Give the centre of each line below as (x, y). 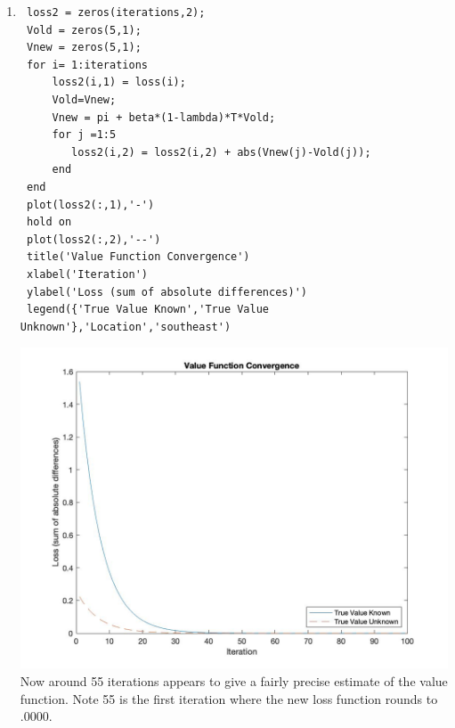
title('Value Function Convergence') (138, 257)
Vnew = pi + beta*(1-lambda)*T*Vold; (164, 117)
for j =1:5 (84, 135)
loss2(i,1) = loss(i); (119, 82)
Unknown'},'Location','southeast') (126, 327)
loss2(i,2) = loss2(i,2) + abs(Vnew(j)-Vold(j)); (221, 152)
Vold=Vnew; (84, 99)
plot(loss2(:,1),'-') (90, 204)
